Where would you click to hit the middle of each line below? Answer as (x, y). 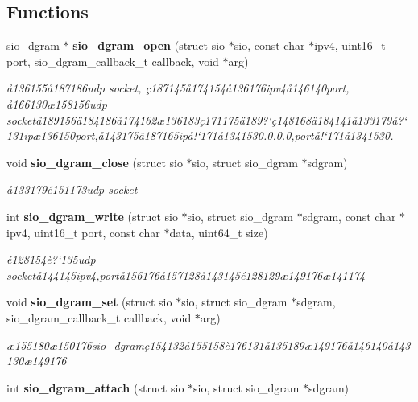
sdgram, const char (349, 216)
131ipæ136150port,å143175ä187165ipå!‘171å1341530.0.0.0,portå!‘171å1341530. (200, 135)
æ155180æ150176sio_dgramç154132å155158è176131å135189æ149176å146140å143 (209, 345)
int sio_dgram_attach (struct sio (95, 387)
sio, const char (269, 45)
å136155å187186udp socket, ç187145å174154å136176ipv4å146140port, (178, 88)
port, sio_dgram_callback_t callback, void (113, 61)
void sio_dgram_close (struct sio (95, 162)
